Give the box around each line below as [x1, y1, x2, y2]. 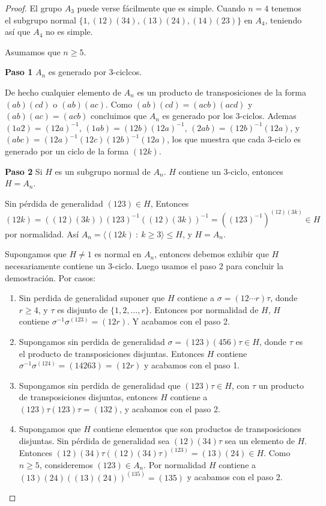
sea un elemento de [225, 434, 295, 447]
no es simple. [45, 25, 93, 38]
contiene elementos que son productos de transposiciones [93, 422, 301, 435]
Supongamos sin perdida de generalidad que [19, 379, 181, 391]
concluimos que [91, 109, 147, 122]
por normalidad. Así [5, 227, 79, 240]
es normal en [94, 248, 142, 260]
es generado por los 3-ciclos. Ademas [162, 109, 297, 122]
